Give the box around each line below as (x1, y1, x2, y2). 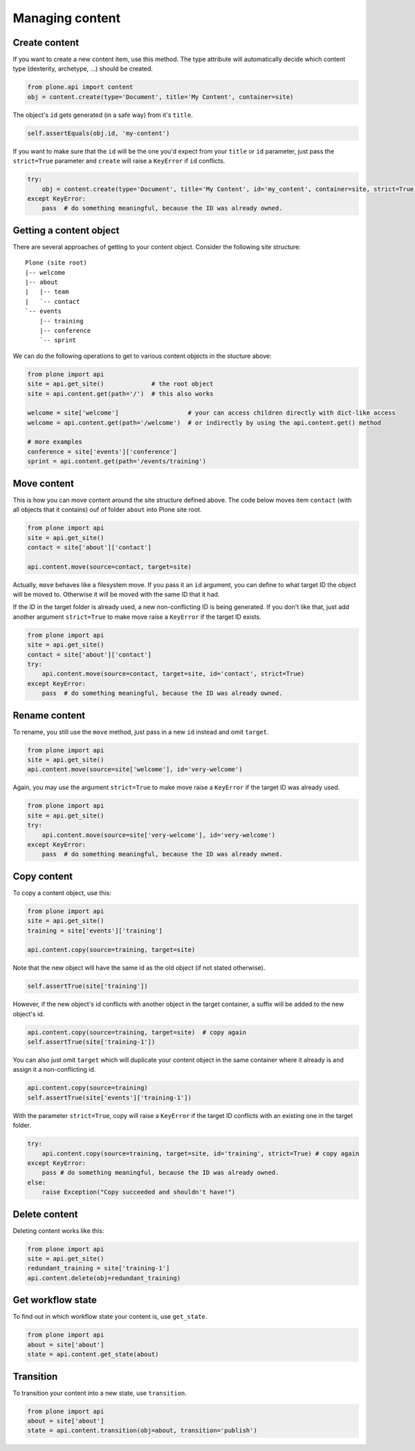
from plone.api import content (27, 83, 134, 91)
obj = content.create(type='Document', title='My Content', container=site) (27, 93, 294, 100)
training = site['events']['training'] (27, 926, 163, 935)
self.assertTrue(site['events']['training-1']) (27, 1094, 192, 1101)
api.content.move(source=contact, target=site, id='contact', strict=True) (41, 670, 305, 678)
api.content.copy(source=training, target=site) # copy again (27, 1028, 247, 1036)
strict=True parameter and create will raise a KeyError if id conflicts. (12, 156, 225, 165)
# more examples (27, 438, 83, 446)
